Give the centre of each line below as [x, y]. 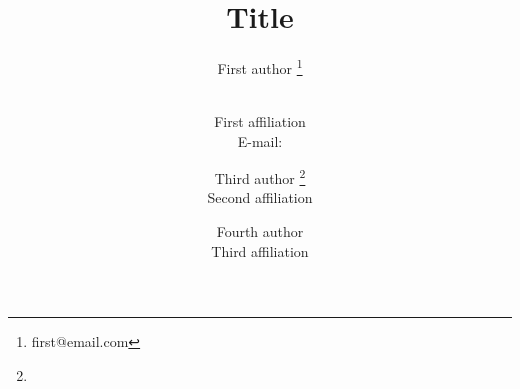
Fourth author [260, 231]
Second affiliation [260, 197]
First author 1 [260, 66]
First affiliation [260, 120]
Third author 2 [260, 176]
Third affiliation [260, 250]
